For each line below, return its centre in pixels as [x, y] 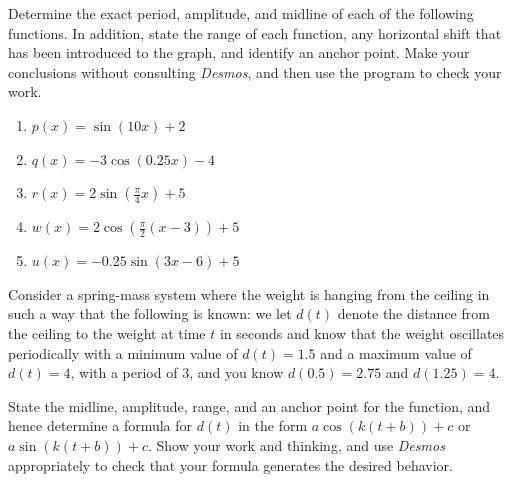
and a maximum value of [396, 352]
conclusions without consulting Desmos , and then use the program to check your [255, 71]
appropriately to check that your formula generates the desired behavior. [230, 464]
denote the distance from [413, 313]
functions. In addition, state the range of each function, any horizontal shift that [255, 32]
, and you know [236, 372]
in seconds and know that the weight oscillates [362, 332]
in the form [273, 425]
